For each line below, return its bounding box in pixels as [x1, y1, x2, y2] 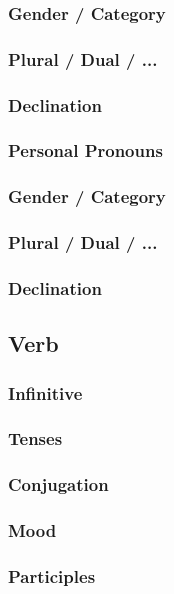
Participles [8, 563, 96, 588]
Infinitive [8, 380, 83, 405]
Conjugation [8, 472, 109, 497]
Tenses [8, 426, 63, 451]
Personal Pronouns [8, 138, 163, 163]
